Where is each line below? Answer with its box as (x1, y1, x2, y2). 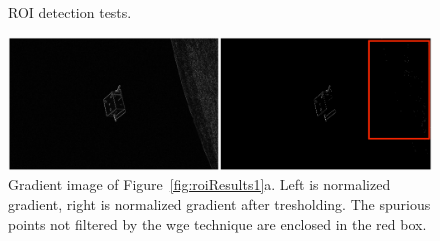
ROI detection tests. (8, 2, 132, 22)
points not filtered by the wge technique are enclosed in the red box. (8, 213, 427, 234)
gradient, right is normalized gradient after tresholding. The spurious (8, 193, 431, 214)
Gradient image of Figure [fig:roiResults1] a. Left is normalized (8, 174, 391, 195)
